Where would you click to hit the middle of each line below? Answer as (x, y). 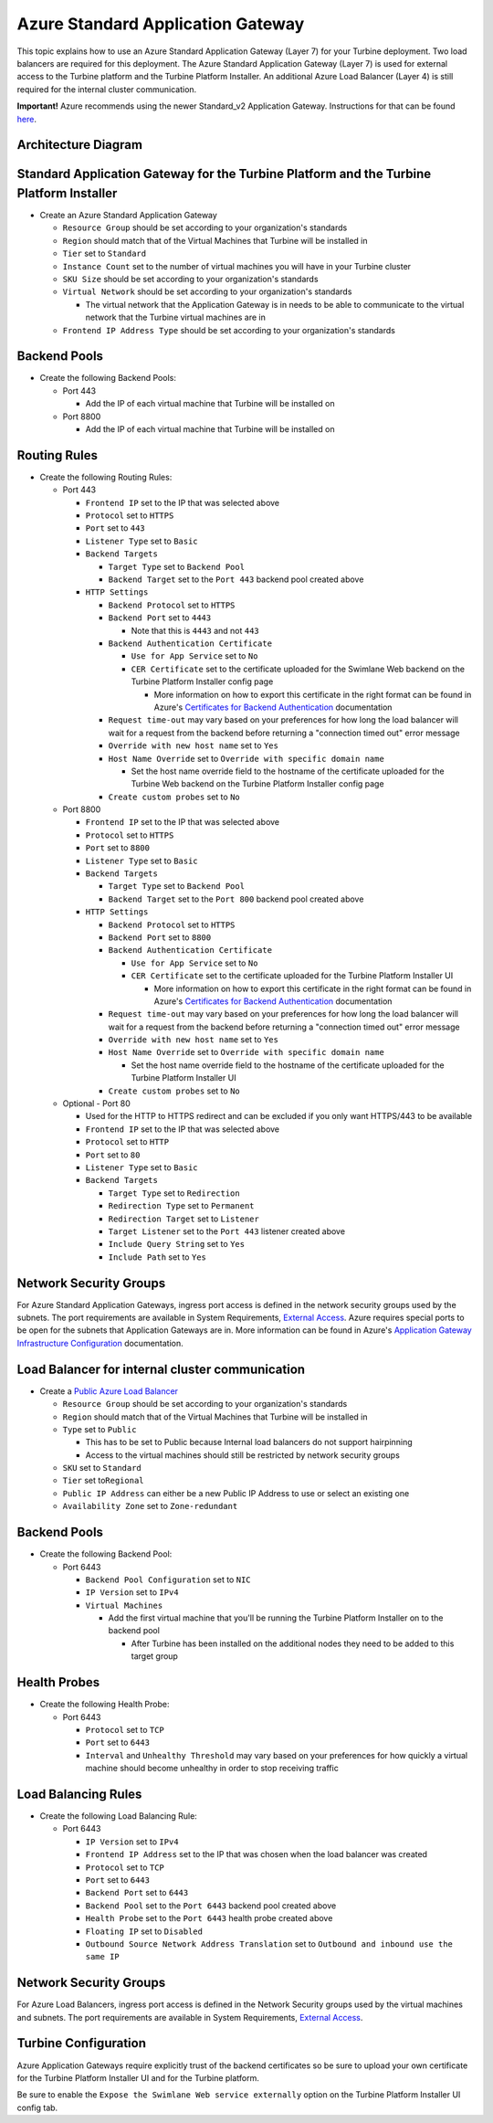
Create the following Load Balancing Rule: (119, 1816)
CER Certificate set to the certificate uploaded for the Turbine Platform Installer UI (292, 976)
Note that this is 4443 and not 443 (195, 630)
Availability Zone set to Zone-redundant (150, 1506)
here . (26, 119)
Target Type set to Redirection (174, 1193)
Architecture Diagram (80, 145)
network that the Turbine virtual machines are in (176, 317)
